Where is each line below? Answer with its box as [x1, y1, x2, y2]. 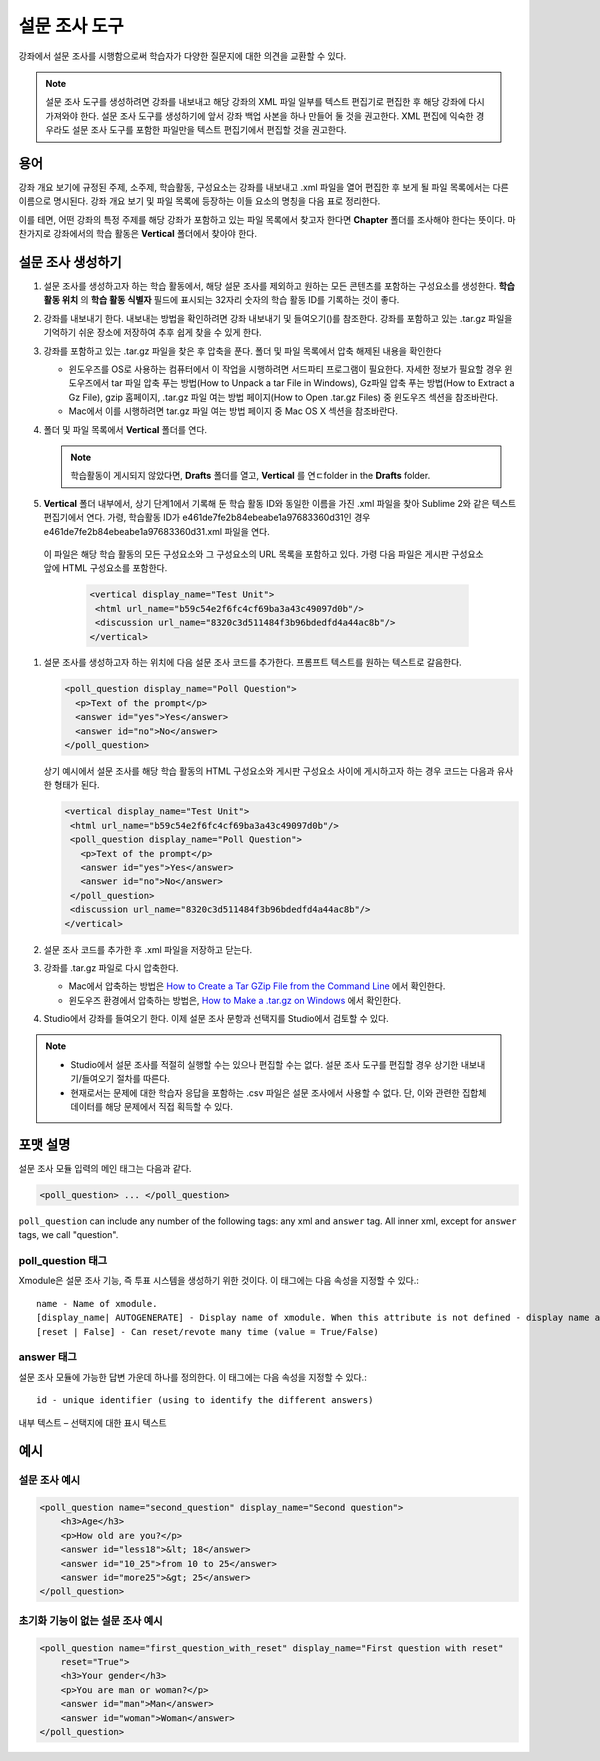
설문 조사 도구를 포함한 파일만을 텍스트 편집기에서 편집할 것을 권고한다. [71, 124, 347, 136]
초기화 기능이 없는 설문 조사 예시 [18, 1613, 164, 1627]
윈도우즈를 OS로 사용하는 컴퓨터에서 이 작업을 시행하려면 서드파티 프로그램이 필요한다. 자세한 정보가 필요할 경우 [68, 363, 503, 375]
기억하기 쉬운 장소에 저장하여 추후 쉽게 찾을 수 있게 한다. [43, 326, 262, 339]
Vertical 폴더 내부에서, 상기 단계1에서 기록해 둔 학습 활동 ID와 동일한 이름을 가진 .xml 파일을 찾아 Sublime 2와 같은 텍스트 [43, 497, 517, 509]
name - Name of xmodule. [36, 1298, 158, 1309]
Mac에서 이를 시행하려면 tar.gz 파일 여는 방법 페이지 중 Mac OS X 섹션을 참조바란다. [68, 405, 399, 417]
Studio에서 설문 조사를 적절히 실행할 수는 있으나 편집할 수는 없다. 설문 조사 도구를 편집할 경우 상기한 [70, 1058, 459, 1070]
